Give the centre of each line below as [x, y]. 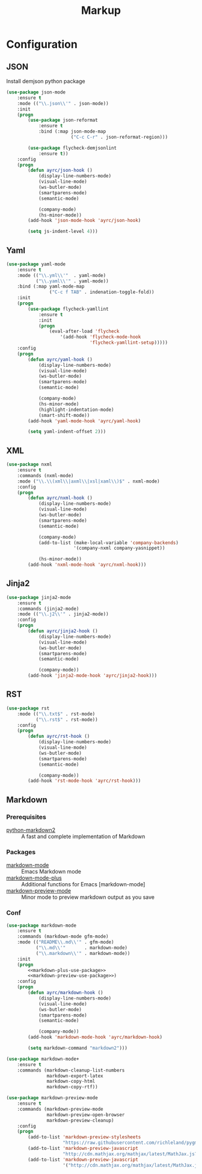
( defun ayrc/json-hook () [60, 170]
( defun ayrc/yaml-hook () [60, 360]
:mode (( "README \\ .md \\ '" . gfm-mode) [66, 942]
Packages [21, 852]
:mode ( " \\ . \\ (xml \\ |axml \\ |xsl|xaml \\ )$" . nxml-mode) [89, 481]
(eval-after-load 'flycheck [84, 332]
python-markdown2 [31, 830]
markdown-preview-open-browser [86, 1115]
